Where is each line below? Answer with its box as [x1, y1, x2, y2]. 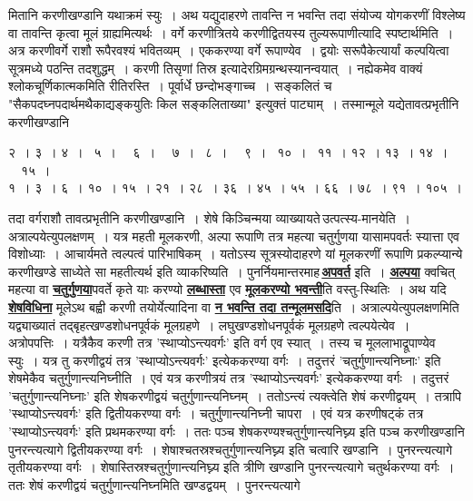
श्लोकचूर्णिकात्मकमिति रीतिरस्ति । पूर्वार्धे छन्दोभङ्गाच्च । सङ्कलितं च [8, 76, 332, 95]
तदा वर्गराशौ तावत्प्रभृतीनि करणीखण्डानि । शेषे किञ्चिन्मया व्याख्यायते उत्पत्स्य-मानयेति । [8, 208, 411, 227]
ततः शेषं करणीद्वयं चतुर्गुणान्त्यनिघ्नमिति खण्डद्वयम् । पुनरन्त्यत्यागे [8, 475, 301, 494]
